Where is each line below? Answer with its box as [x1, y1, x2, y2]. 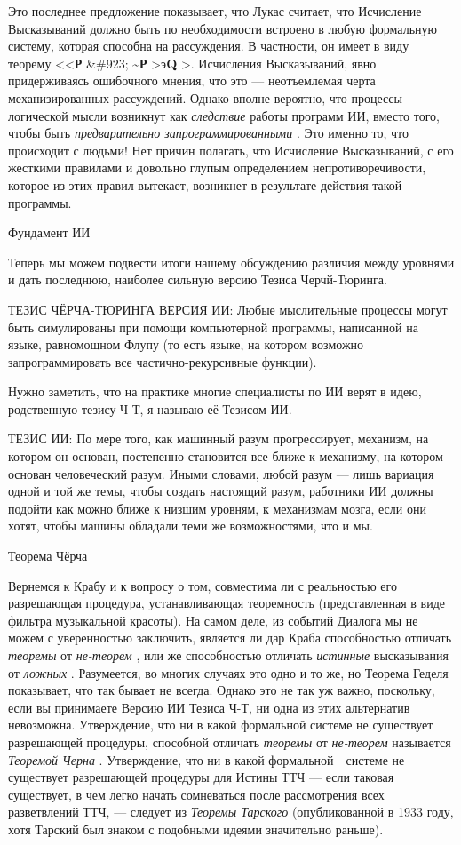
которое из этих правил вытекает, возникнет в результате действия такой [8, 175, 402, 194]
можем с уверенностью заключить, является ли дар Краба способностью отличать [8, 628, 452, 647]
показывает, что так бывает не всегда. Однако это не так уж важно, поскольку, [8, 681, 435, 699]
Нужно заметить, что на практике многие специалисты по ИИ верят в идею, [8, 382, 422, 401]
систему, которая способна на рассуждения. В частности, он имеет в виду [8, 36, 409, 55]
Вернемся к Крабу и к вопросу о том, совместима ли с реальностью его [8, 576, 397, 594]
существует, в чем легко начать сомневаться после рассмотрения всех [8, 785, 385, 803]
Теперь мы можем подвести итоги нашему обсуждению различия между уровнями [8, 252, 455, 271]
